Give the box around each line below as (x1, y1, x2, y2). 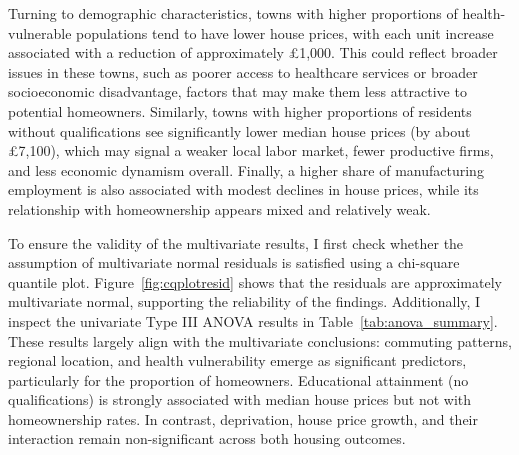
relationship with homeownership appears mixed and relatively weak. (8, 198, 431, 219)
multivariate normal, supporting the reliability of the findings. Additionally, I (8, 291, 481, 312)
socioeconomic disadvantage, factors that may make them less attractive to (8, 81, 467, 102)
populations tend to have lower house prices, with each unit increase (76, 22, 494, 43)
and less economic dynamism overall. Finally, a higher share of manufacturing (8, 159, 484, 180)
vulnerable (8, 22, 72, 43)
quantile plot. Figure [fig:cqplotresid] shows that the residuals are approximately (8, 271, 502, 292)
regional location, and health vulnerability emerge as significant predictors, (8, 350, 467, 371)
